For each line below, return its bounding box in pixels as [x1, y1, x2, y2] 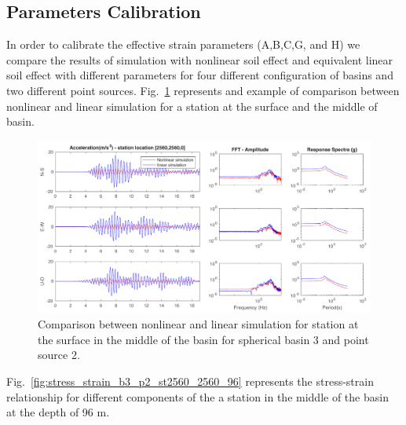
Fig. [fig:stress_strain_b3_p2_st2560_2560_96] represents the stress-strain [6, 373, 374, 389]
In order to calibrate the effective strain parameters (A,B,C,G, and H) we [6, 36, 360, 53]
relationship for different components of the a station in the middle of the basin [6, 388, 389, 405]
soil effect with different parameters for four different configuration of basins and [6, 67, 393, 83]
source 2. [38, 346, 80, 363]
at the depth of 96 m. [6, 404, 110, 420]
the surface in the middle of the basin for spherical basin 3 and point [38, 331, 369, 347]
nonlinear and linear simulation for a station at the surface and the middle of [6, 97, 378, 114]
